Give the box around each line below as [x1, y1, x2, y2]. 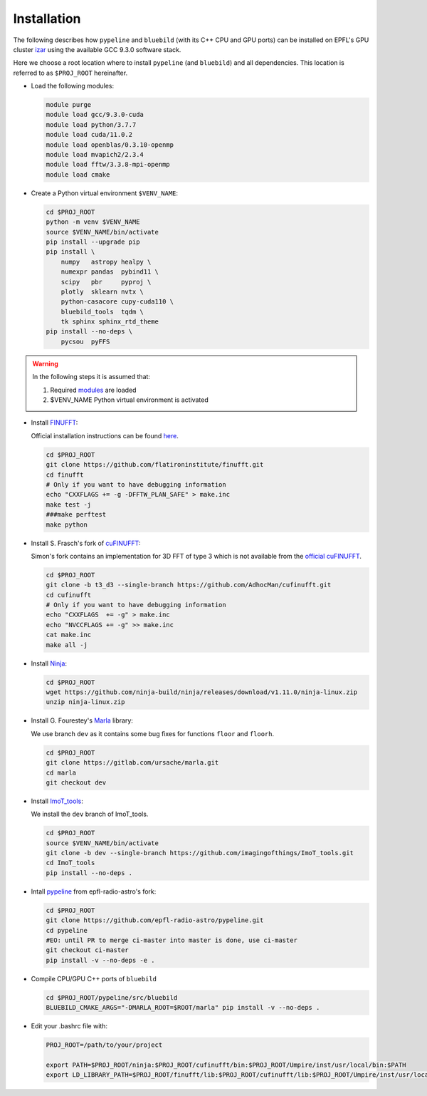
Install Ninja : [31, 659, 68, 668]
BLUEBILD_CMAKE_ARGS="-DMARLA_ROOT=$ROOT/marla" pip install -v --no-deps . [46, 1003, 320, 1012]
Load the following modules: [31, 82, 114, 91]
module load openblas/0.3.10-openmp [46, 140, 174, 149]
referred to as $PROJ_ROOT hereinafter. [13, 68, 128, 77]
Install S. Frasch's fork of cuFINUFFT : [31, 539, 141, 547]
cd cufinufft [46, 591, 92, 599]
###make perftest [46, 510, 107, 519]
